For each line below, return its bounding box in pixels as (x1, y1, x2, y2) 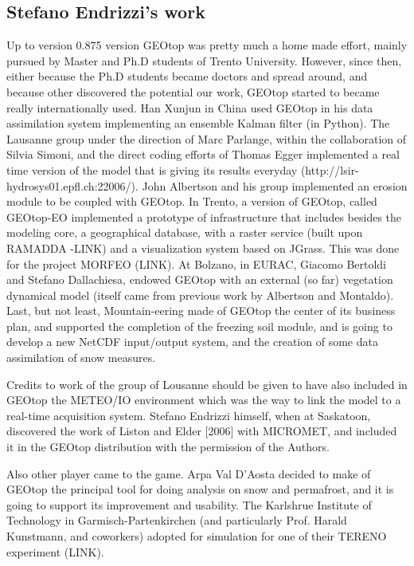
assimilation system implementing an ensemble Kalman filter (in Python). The (6, 115, 390, 132)
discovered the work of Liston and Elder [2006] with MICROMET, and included (6, 423, 397, 439)
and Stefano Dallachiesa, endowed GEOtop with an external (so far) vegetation (6, 271, 393, 288)
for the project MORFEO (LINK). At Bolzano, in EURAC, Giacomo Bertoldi (6, 255, 387, 272)
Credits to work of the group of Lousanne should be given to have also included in (6, 375, 408, 392)
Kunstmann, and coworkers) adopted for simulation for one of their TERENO (6, 528, 387, 544)
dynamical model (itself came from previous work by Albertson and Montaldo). (6, 286, 394, 303)
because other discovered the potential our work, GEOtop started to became (6, 83, 380, 100)
